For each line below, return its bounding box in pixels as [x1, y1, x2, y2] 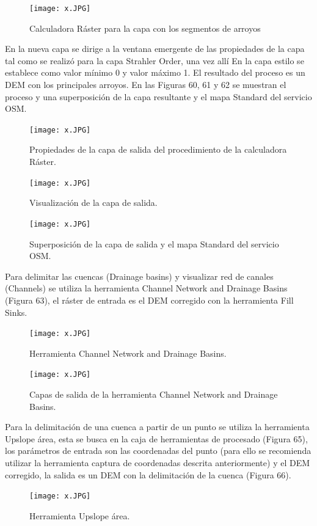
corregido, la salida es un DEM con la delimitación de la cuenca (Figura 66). [5, 468, 291, 481]
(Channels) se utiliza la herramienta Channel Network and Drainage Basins [5, 282, 288, 294]
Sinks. [5, 305, 27, 318]
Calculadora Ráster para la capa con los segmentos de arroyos [29, 21, 261, 34]
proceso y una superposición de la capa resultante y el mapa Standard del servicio [5, 90, 312, 103]
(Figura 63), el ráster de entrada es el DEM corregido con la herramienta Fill [5, 293, 294, 306]
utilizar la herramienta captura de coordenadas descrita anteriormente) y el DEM [5, 456, 310, 469]
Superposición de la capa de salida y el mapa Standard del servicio [29, 237, 279, 250]
